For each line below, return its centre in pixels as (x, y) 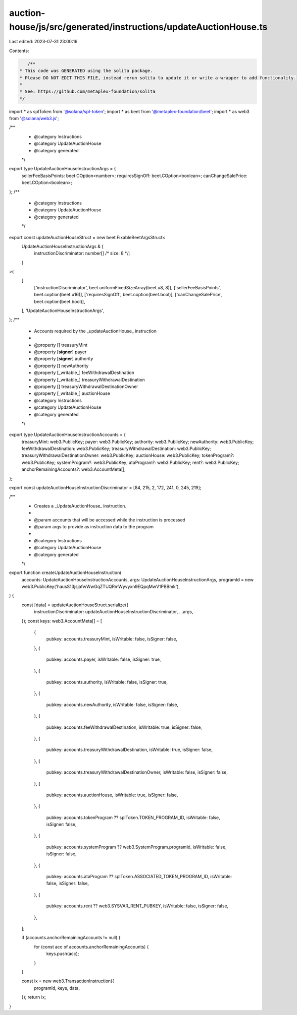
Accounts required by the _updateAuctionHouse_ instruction (95, 331)
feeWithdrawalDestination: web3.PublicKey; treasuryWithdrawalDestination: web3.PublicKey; (116, 448)
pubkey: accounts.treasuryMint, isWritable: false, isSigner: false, (112, 639)
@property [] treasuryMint (61, 345)
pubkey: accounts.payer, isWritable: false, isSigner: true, (104, 659)
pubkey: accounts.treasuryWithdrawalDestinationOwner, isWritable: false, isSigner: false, (137, 772)
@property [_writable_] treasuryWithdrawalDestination (89, 380)
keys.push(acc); (63, 954)
